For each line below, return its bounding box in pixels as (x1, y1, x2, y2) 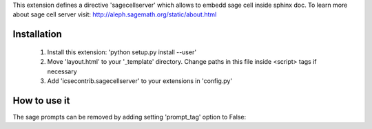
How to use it (12, 95, 70, 106)
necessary (47, 67, 77, 75)
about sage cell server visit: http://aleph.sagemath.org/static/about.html (12, 10, 217, 19)
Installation (12, 28, 62, 40)
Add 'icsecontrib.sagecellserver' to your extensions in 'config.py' (47, 76, 233, 85)
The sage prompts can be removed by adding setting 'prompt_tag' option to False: (12, 113, 247, 121)
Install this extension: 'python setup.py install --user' (47, 48, 196, 56)
